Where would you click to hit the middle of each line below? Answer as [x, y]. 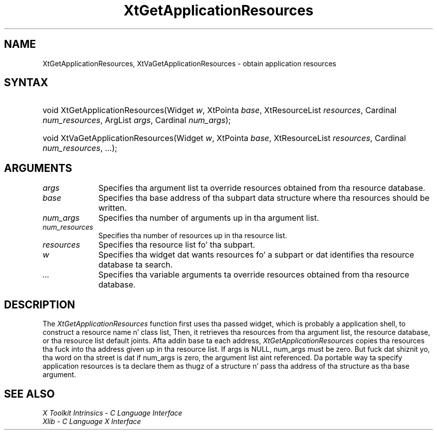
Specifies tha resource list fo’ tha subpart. [177, 245]
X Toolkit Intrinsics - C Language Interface [112, 413]
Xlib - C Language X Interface [92, 421]
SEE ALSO [29, 394]
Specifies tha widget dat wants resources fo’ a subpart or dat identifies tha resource [256, 255]
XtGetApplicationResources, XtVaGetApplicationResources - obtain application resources [189, 63]
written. [113, 208]
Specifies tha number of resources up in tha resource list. [193, 236]
